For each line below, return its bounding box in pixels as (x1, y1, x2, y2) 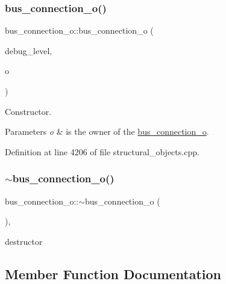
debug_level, (5, 44, 52, 57)
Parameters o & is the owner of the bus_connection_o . (5, 125, 209, 138)
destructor (5, 235, 43, 247)
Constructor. (5, 105, 52, 117)
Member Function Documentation (5, 264, 222, 283)
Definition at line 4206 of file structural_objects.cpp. (5, 145, 199, 158)
